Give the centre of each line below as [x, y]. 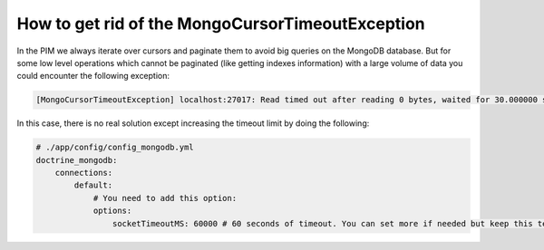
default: [93, 185]
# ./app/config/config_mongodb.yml [115, 148]
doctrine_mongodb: [77, 160]
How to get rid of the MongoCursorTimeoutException [221, 24]
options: [112, 211]
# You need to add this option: [165, 198]
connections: [84, 173]
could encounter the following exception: [93, 76]
